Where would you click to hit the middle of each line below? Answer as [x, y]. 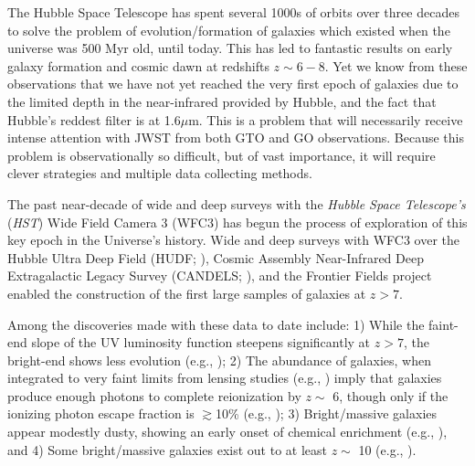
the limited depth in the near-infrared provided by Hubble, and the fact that [222, 101]
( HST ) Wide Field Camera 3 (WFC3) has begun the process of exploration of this [237, 222]
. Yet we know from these [396, 65]
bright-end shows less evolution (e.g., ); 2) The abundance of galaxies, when [219, 360]
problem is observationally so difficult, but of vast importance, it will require [222, 155]
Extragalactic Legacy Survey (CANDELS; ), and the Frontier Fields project [220, 275]
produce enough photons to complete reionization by [154, 395]
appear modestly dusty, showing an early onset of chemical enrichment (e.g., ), [227, 432]
